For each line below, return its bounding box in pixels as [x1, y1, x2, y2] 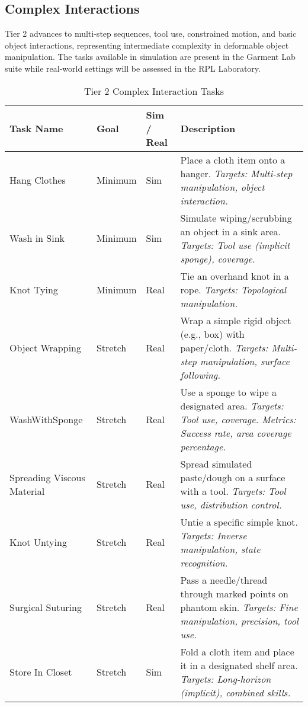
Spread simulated [180, 456, 252, 471]
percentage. [180, 439, 226, 453]
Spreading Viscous [9, 470, 85, 484]
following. [180, 367, 221, 382]
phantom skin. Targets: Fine [180, 600, 298, 614]
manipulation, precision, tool [180, 613, 299, 628]
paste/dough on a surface [180, 470, 285, 484]
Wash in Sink [9, 231, 65, 245]
